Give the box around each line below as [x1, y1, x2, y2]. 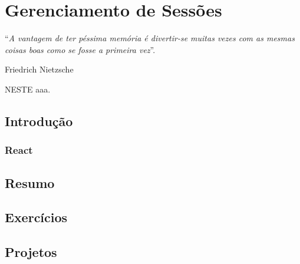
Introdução [5, 111, 73, 130]
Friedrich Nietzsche [5, 63, 74, 75]
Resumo [5, 173, 55, 192]
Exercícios [5, 208, 68, 226]
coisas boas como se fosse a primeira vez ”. [5, 43, 156, 55]
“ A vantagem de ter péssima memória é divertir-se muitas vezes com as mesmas [5, 32, 295, 44]
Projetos [5, 243, 57, 261]
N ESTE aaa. [5, 82, 51, 95]
